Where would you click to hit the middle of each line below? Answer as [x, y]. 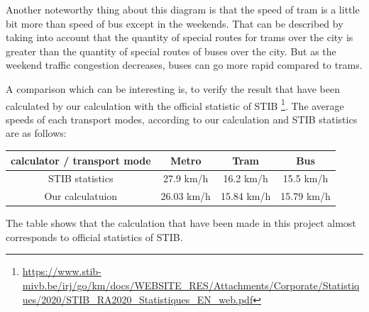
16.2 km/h [246, 178]
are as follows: [36, 133]
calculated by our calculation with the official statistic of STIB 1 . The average [175, 104]
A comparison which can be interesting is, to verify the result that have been [173, 88]
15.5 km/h [305, 178]
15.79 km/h [305, 196]
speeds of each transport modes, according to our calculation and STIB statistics [182, 119]
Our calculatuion [81, 196]
